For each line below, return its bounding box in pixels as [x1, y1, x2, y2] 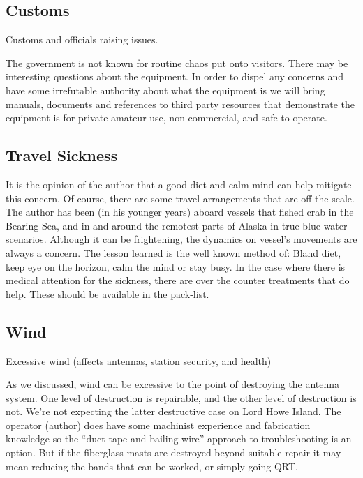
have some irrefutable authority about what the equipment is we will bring [6, 82, 325, 97]
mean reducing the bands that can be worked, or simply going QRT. [6, 458, 298, 473]
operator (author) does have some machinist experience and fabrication [6, 417, 311, 432]
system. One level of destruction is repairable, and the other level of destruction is [6, 390, 357, 405]
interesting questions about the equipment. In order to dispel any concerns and [6, 69, 343, 84]
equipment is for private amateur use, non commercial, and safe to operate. [6, 110, 327, 125]
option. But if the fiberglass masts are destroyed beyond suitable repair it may [6, 445, 341, 460]
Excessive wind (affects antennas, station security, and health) [6, 353, 272, 368]
